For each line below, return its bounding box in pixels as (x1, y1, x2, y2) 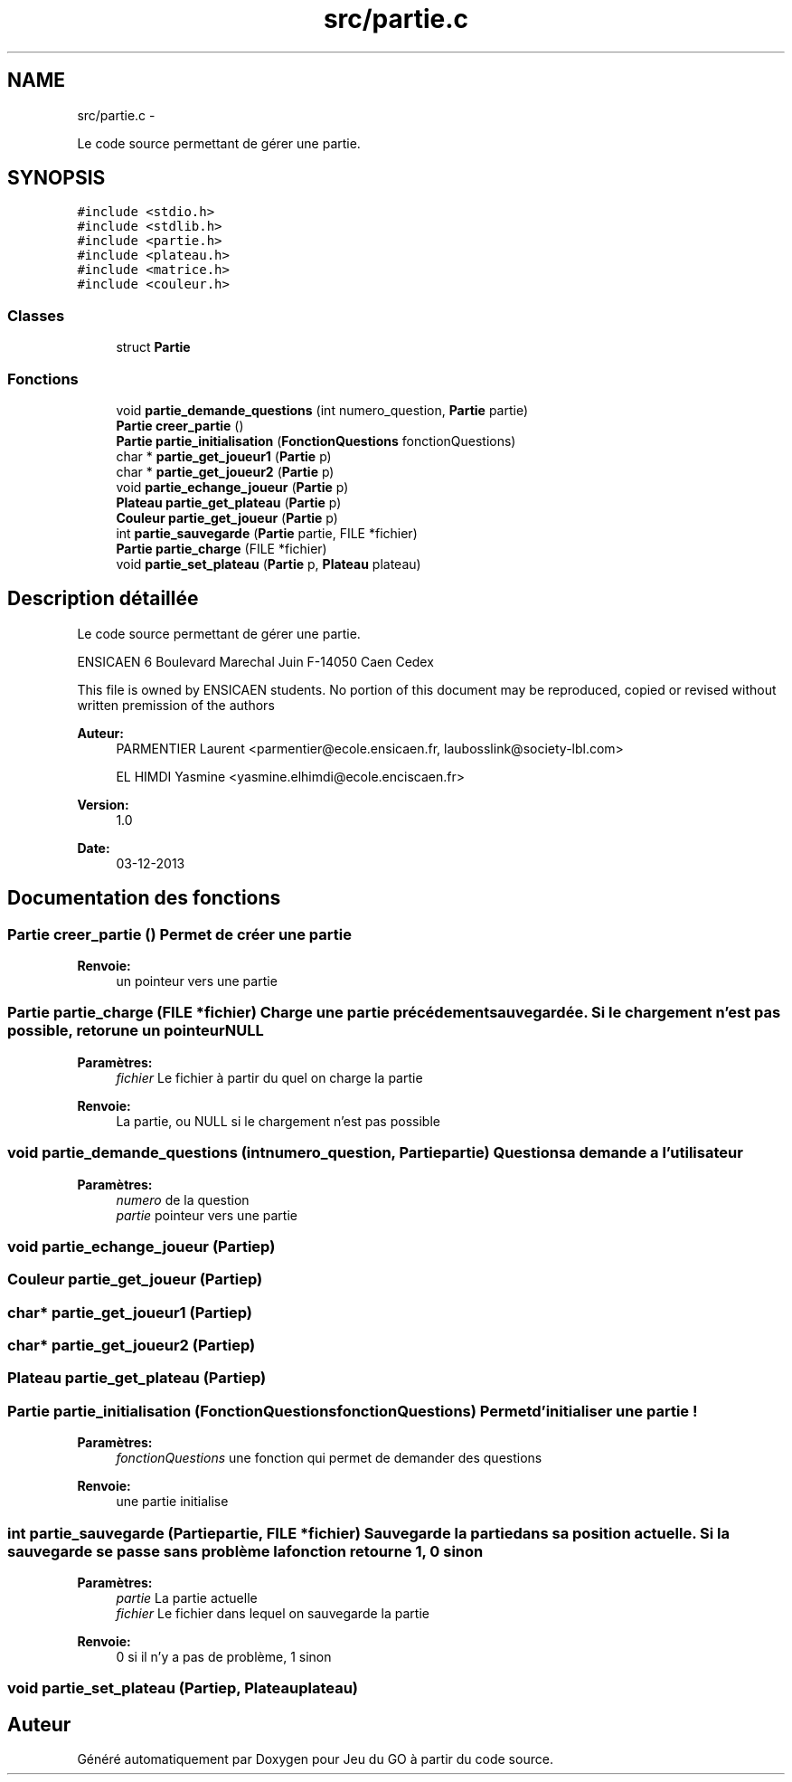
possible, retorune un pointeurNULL (7, 1021, 264, 1040)
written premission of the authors (77, 697, 275, 713)
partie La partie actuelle (116, 1589, 258, 1606)
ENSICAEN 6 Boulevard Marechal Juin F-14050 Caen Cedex (77, 653, 434, 669)
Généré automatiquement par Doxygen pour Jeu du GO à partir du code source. (77, 1751, 553, 1768)
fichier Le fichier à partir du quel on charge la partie (116, 1069, 423, 1085)
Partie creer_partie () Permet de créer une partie (7, 924, 352, 943)
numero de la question (116, 1191, 250, 1208)
